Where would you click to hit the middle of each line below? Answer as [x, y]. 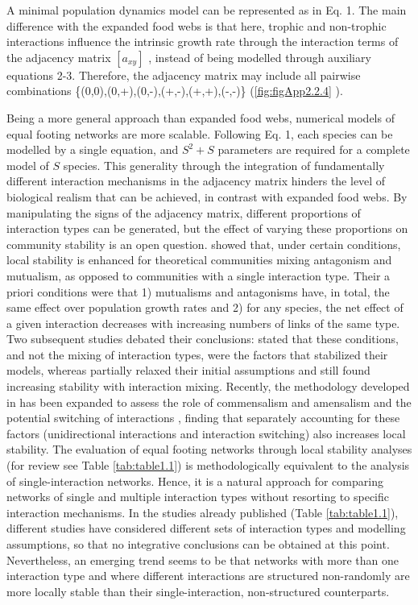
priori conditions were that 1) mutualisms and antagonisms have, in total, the [198, 291]
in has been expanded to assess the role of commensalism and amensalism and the [209, 402]
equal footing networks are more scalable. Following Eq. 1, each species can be [200, 133]
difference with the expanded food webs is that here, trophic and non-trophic [197, 25]
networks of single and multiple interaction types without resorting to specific [198, 497]
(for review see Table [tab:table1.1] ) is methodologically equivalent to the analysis [208, 465]
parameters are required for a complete [314, 149]
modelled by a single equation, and [93, 149]
